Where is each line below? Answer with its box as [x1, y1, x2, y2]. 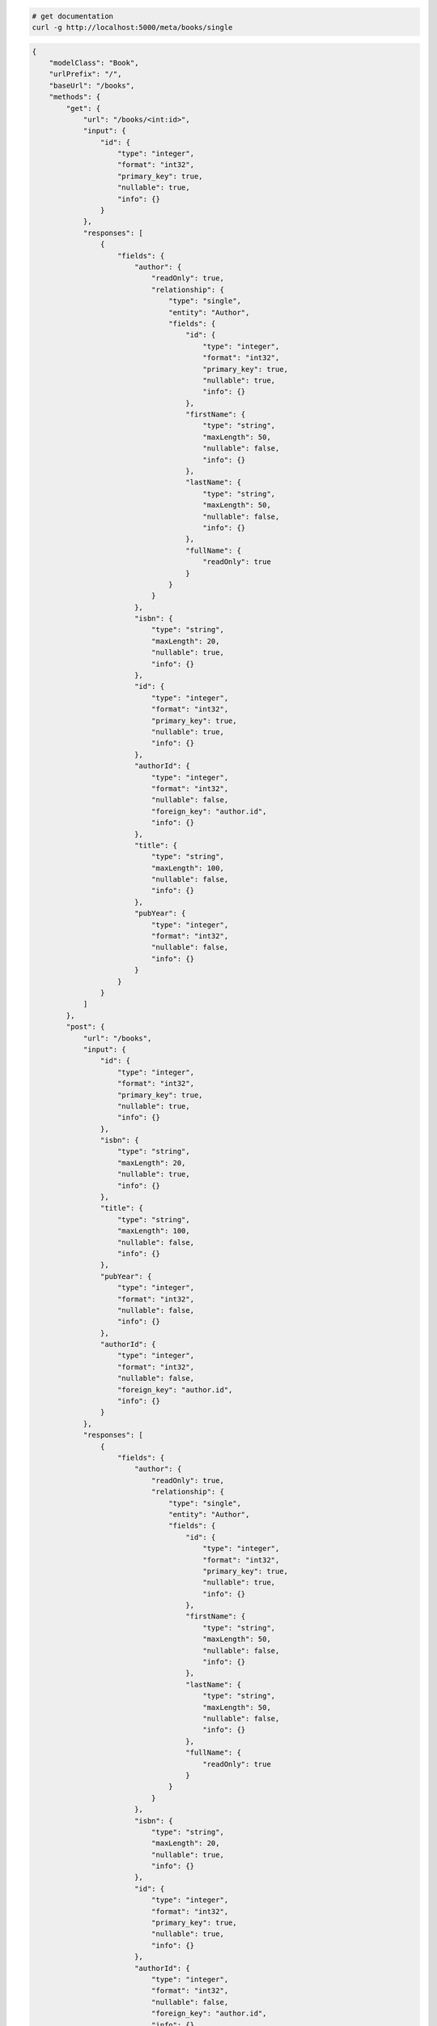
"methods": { [49, 92, 101, 101]
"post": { [66, 1022, 105, 1032]
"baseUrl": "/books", [49, 81, 135, 90]
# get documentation [32, 11, 113, 20]
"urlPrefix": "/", [49, 70, 122, 79]
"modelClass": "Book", [49, 58, 139, 67]
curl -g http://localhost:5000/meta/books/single [32, 23, 233, 32]
